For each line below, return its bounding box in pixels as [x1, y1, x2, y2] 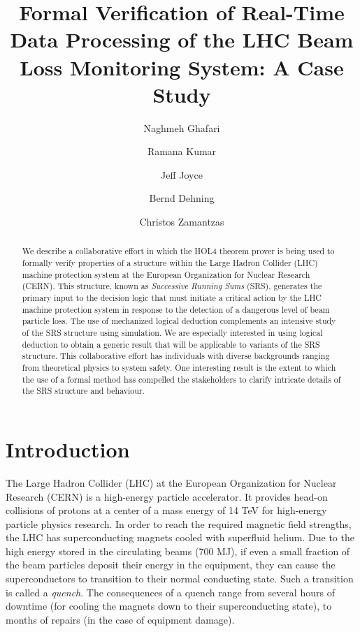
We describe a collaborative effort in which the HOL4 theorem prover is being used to [22, 245, 335, 257]
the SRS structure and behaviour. [22, 385, 145, 397]
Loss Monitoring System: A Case [20, 52, 344, 81]
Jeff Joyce [161, 167, 203, 182]
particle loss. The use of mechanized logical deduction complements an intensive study [22, 315, 336, 327]
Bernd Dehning [149, 191, 215, 205]
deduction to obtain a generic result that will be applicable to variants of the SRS [22, 338, 320, 350]
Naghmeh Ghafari [143, 120, 220, 135]
